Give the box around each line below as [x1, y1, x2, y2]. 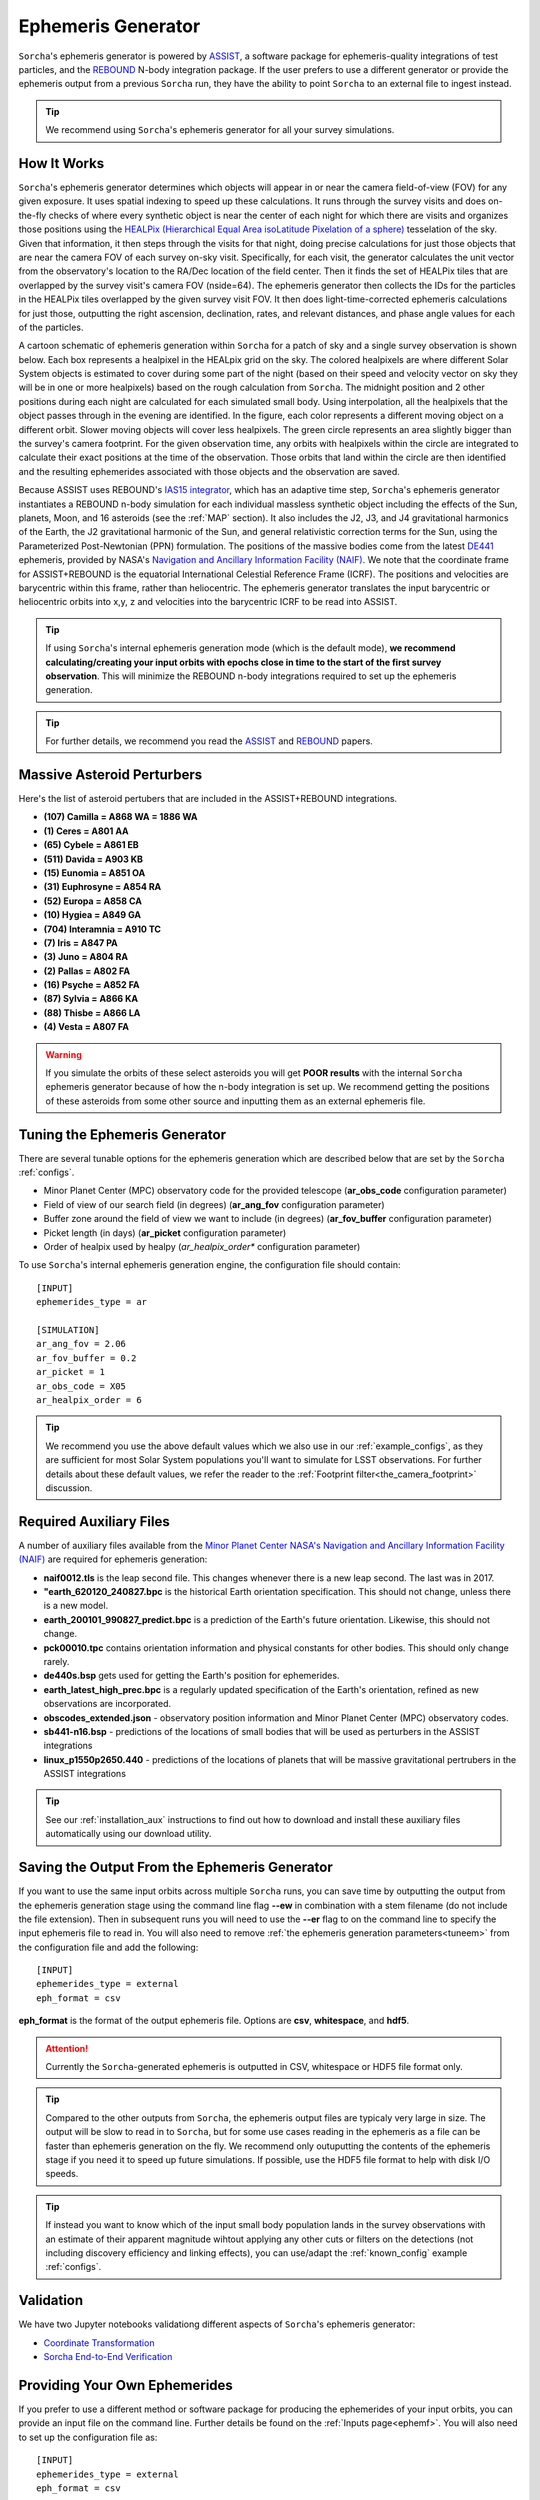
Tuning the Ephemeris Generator [18, 1126, 227, 1143]
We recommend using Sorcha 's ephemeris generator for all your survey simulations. [45, 124, 395, 136]
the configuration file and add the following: [18, 1941, 199, 1953]
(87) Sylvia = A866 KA [43, 993, 139, 1005]
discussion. [45, 1481, 93, 1494]
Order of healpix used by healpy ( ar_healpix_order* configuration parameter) [43, 1241, 361, 1253]
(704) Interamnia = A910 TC [43, 923, 162, 935]
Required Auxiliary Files [18, 1513, 170, 1530]
